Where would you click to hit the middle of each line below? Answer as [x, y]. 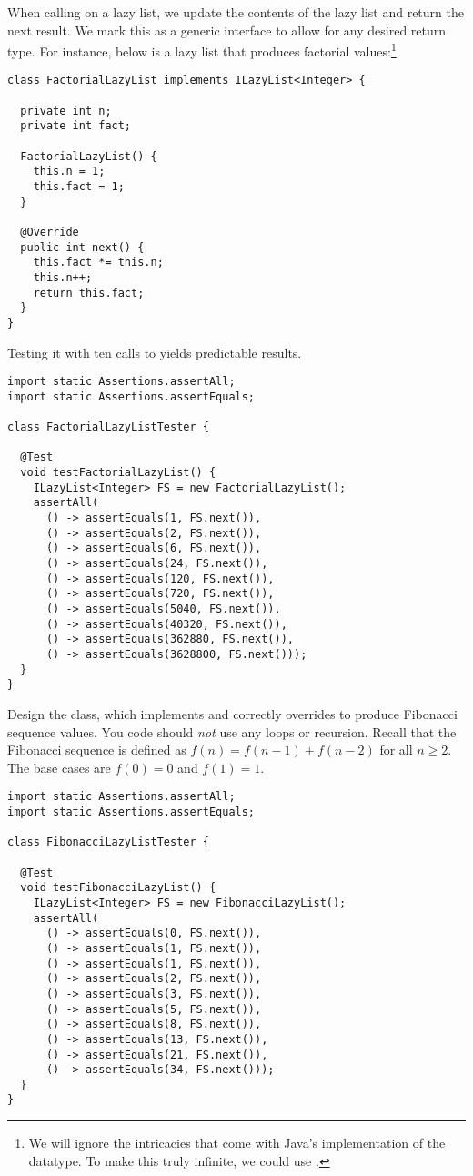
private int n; [66, 111]
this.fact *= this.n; [98, 263]
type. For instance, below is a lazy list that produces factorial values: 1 [202, 50]
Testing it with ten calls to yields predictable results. [155, 352]
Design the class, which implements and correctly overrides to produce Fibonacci [232, 713]
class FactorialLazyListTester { [108, 427]
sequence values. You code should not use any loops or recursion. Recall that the [232, 731]
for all [396, 750]
